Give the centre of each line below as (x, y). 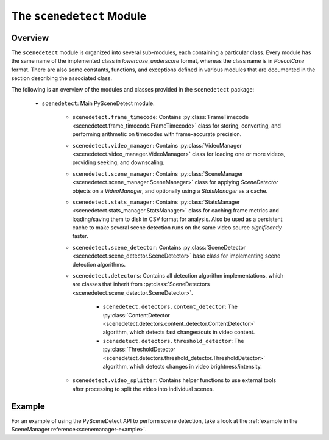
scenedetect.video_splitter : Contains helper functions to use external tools (174, 380)
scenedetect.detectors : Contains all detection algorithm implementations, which (178, 276)
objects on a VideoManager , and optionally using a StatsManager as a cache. (170, 191)
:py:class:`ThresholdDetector (139, 349)
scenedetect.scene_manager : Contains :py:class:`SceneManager (158, 173)
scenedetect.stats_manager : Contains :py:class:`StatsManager (156, 202)
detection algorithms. (99, 264)
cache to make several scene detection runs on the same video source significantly (177, 228)
